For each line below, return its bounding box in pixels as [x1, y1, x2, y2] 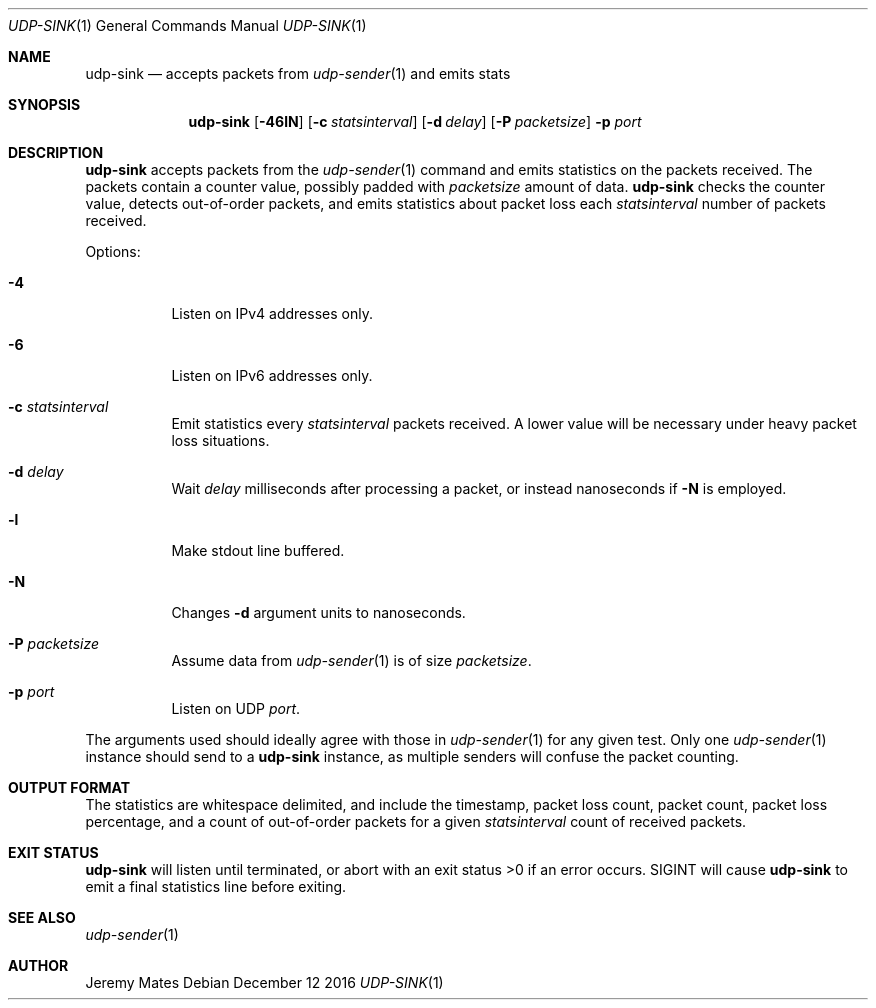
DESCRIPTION [8, 144, 104, 161]
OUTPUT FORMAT [8, 779, 131, 796]
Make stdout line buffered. [171, 542, 345, 559]
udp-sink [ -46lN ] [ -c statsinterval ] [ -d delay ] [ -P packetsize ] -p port [188, 113, 642, 130]
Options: [85, 243, 141, 260]
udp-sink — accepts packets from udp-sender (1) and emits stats [85, 65, 511, 82]
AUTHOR [8, 957, 69, 974]
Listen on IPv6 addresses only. [171, 367, 373, 384]
